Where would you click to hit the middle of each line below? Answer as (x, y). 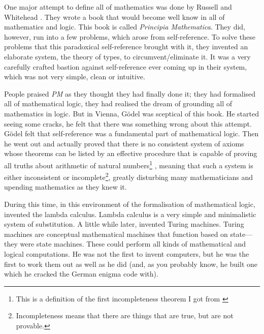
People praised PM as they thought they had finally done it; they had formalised (130, 93)
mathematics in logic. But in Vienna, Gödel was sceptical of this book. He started (131, 113)
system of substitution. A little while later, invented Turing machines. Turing (124, 224)
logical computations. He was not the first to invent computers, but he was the (127, 253)
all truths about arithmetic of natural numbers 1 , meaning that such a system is (129, 164)
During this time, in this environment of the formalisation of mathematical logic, (130, 204)
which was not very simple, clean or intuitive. (75, 77)
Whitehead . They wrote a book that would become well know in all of (114, 17)
